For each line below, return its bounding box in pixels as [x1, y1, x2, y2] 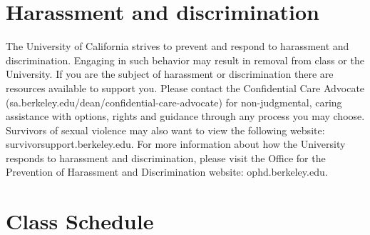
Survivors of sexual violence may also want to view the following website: [6, 122, 325, 137]
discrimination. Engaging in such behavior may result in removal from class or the [6, 52, 364, 67]
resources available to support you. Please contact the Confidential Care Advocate [6, 80, 365, 95]
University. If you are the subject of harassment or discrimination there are [6, 66, 334, 81]
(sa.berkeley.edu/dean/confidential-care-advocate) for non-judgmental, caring [6, 94, 342, 109]
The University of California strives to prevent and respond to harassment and [6, 39, 349, 54]
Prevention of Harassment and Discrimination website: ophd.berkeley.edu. [6, 164, 328, 179]
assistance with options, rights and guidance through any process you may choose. [6, 109, 365, 124]
